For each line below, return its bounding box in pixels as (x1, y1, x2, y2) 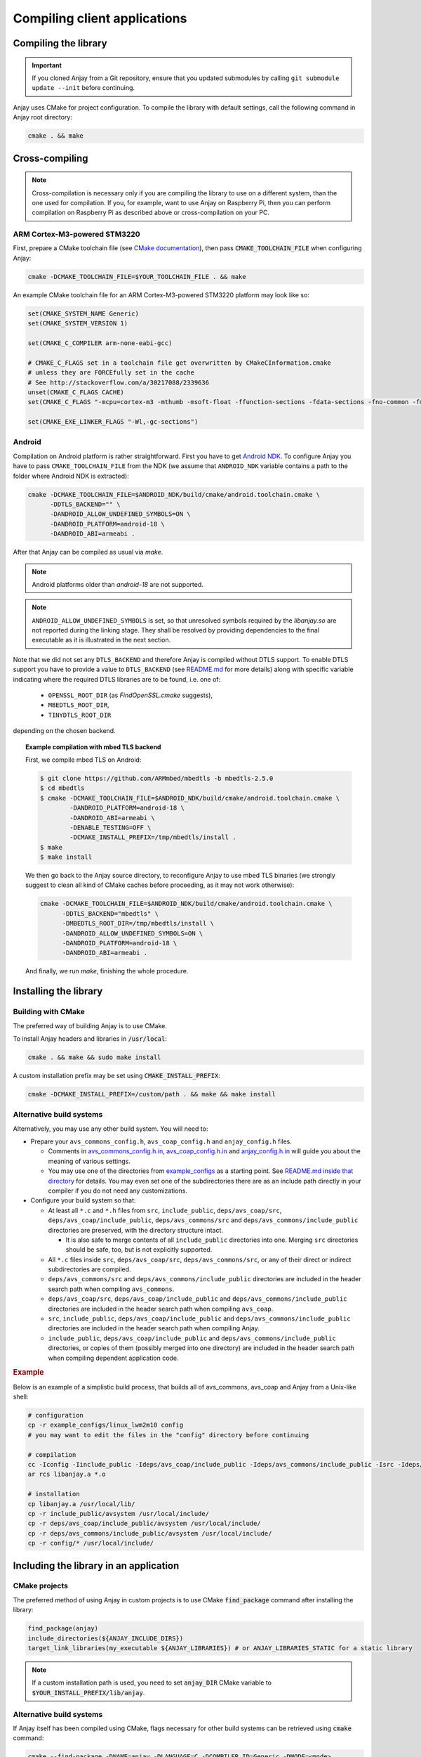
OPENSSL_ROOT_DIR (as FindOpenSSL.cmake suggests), (48, 691, 213, 699)
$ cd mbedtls (39, 784, 85, 792)
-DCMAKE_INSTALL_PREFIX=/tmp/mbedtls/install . (69, 834, 236, 841)
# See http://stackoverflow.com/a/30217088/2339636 (27, 378, 210, 387)
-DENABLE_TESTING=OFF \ (69, 823, 152, 831)
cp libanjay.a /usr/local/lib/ (27, 1500, 136, 1508)
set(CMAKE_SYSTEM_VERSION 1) (27, 320, 128, 328)
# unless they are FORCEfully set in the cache (27, 369, 194, 377)
